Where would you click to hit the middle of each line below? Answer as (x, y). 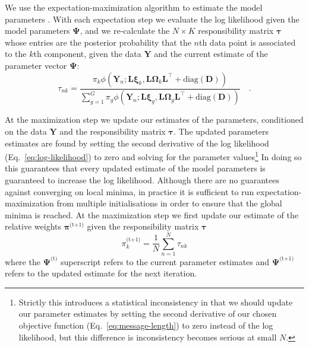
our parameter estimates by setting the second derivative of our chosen (148, 313)
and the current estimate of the (211, 54)
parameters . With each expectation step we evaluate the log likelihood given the (152, 19)
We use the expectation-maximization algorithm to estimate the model (134, 7)
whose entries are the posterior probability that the (98, 42)
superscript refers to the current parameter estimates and (165, 261)
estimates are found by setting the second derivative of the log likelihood (137, 143)
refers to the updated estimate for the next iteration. (101, 273)
